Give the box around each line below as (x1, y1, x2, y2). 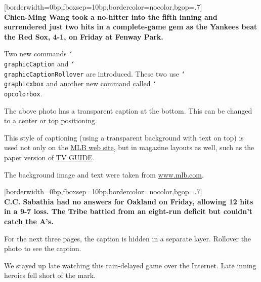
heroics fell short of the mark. (4, 270, 96, 280)
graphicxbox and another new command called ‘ (4, 78, 157, 89)
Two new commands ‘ (4, 48, 73, 59)
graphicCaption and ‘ (4, 58, 75, 69)
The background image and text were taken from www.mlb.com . (4, 169, 204, 180)
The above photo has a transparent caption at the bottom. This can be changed (4, 105, 252, 116)
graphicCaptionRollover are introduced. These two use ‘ (4, 68, 185, 79)
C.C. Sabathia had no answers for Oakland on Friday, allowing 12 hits (4, 196, 253, 206)
